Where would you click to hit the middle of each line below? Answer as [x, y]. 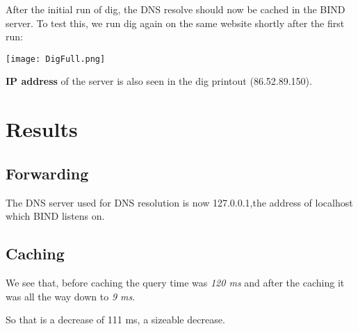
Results [42, 129]
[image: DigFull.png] [56, 59]
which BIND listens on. [55, 216]
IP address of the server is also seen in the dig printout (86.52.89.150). [159, 81]
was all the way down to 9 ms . [71, 296]
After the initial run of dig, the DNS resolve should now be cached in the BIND [176, 9]
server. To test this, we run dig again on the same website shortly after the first [175, 23]
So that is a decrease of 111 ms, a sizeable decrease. [115, 320]
